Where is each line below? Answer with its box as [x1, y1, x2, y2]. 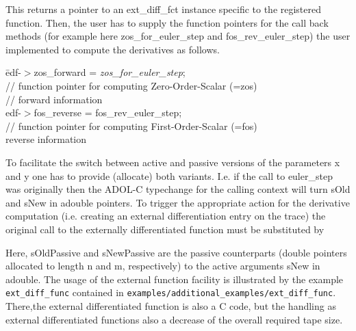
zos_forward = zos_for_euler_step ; [34, 65, 186, 79]
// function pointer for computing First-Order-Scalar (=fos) [5, 118, 257, 133]
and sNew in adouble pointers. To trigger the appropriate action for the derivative [5, 195, 350, 209]
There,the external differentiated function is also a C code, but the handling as [5, 298, 336, 313]
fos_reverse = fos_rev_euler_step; [34, 105, 182, 120]
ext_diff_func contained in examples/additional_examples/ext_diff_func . [5, 285, 336, 300]
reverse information [5, 132, 87, 146]
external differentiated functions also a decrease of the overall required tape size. [5, 312, 343, 326]
